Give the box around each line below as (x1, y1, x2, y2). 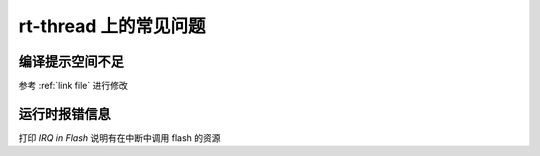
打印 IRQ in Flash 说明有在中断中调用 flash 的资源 (18, 131, 221, 144)
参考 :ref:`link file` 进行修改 (18, 80, 129, 92)
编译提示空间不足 (18, 53, 124, 70)
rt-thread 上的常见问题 (18, 15, 206, 37)
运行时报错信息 (18, 105, 111, 122)
